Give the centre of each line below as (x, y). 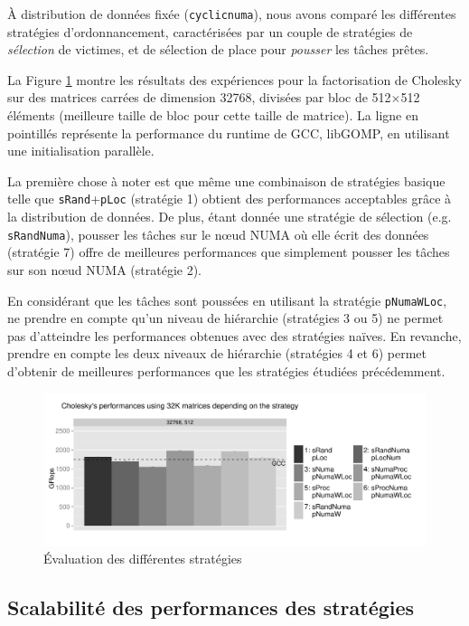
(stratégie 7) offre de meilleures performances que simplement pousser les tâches (229, 252)
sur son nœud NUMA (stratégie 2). (104, 269)
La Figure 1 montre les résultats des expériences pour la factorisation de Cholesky (234, 79)
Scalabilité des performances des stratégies (211, 607)
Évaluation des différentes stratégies (143, 559)
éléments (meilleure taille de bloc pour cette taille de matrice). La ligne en (213, 115)
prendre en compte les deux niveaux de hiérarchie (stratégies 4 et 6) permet (217, 353)
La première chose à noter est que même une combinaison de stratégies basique (226, 180)
